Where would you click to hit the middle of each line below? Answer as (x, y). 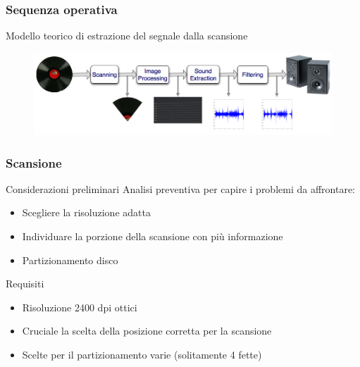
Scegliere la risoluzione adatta (86, 212)
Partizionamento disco (70, 260)
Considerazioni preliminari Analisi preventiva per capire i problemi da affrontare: (181, 188)
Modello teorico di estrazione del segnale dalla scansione (127, 36)
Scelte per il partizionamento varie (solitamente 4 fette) (142, 354)
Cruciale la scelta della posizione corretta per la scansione (147, 331)
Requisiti (25, 284)
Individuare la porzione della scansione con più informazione (153, 236)
